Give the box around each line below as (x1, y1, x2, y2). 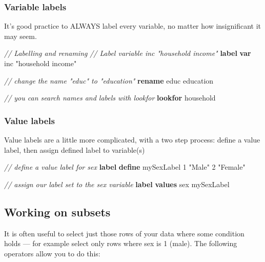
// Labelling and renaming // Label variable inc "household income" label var (4, 48, 251, 58)
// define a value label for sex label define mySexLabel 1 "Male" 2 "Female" (4, 162, 246, 172)
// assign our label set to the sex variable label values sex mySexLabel (4, 178, 230, 189)
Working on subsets (4, 204, 111, 219)
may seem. (4, 30, 37, 41)
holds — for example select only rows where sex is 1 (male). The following (4, 238, 237, 249)
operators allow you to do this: (4, 248, 100, 258)
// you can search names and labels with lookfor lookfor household (4, 92, 216, 103)
